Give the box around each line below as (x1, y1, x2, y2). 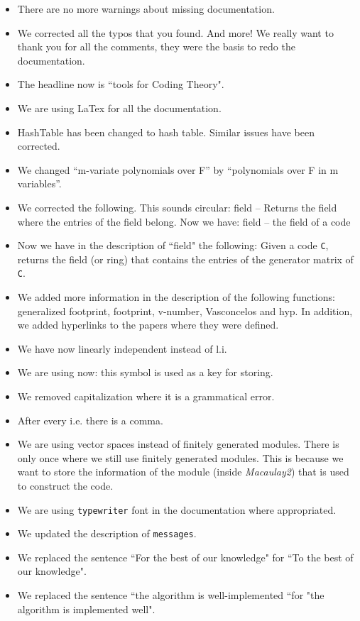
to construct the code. (17, 478, 114, 493)
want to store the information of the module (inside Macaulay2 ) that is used (17, 464, 349, 479)
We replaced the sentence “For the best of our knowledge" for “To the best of (17, 549, 354, 564)
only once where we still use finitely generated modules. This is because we (17, 450, 344, 465)
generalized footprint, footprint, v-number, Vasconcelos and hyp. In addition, (17, 303, 353, 318)
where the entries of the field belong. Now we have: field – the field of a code (17, 214, 351, 229)
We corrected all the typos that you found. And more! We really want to (17, 25, 334, 40)
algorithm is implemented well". (17, 601, 156, 616)
